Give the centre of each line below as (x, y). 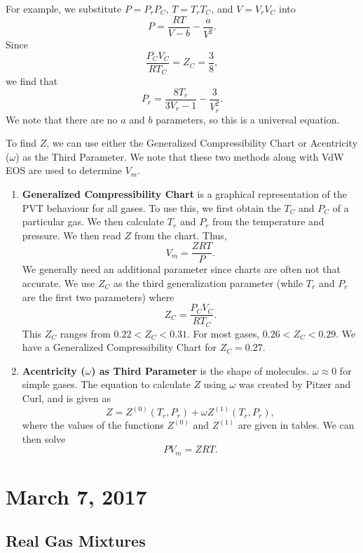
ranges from (85, 333)
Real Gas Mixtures (76, 541)
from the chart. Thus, (180, 235)
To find (21, 143)
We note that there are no (62, 119)
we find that (32, 81)
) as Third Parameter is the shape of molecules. (200, 370)
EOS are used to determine (64, 170)
